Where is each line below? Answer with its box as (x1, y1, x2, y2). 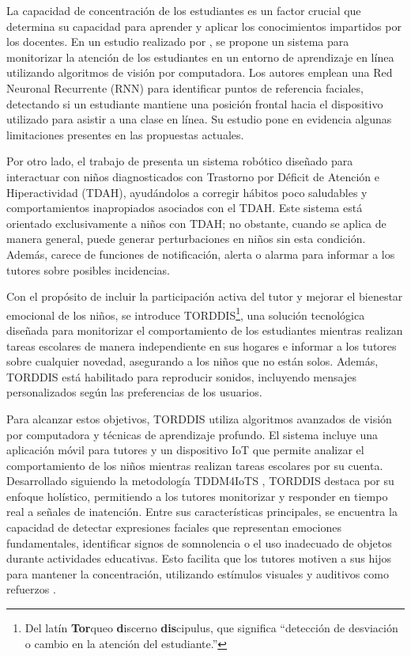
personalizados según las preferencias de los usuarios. (6, 384, 262, 400)
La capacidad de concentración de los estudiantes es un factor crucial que (6, 2, 361, 18)
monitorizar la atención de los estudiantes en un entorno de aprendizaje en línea (6, 48, 394, 65)
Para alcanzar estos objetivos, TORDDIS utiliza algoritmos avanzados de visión (6, 410, 392, 427)
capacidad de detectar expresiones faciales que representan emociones (6, 519, 341, 536)
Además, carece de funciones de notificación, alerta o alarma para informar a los (6, 245, 395, 262)
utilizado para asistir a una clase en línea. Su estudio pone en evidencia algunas (6, 111, 392, 127)
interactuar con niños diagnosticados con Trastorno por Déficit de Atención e (6, 168, 380, 184)
